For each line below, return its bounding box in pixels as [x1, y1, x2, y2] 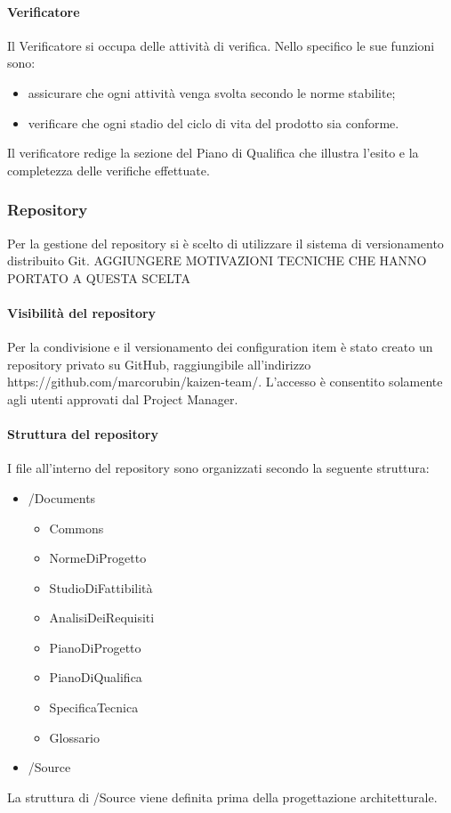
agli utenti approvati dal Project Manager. [7, 389, 238, 408]
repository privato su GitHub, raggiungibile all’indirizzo [7, 354, 311, 373]
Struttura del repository [7, 425, 158, 443]
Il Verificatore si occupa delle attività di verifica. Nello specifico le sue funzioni [7, 36, 435, 54]
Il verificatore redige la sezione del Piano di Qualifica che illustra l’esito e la [7, 143, 419, 162]
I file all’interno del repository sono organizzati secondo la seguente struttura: [7, 459, 430, 477]
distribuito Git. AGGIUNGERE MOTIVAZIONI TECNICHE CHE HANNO [7, 251, 427, 270]
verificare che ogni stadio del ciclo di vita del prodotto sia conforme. [28, 113, 399, 132]
